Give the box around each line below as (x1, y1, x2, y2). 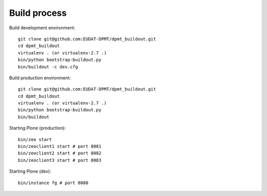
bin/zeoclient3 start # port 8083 (18, 157, 101, 163)
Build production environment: (9, 75, 71, 81)
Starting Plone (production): (9, 125, 66, 131)
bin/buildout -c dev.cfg (18, 64, 78, 69)
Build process (9, 7, 67, 18)
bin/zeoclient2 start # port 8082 (18, 150, 101, 156)
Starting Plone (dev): (9, 168, 51, 174)
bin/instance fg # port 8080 (18, 180, 89, 186)
